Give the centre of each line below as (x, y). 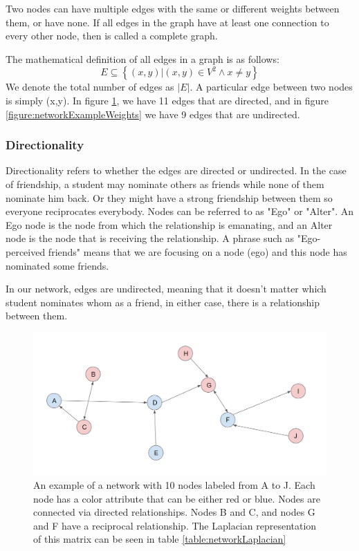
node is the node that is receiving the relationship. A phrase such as (150, 238)
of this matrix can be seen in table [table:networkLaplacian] (160, 539)
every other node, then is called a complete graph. (112, 36)
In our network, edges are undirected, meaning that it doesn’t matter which (166, 289)
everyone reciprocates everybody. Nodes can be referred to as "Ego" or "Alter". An (180, 211)
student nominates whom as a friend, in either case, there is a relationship (163, 302)
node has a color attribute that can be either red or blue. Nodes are (177, 498)
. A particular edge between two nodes (271, 87)
